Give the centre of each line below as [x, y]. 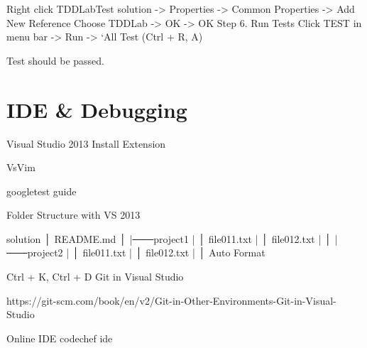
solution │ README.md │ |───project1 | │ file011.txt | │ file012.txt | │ [169, 238]
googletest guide [42, 191]
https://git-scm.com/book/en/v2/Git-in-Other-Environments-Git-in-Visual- [171, 300]
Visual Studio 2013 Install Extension [86, 143]
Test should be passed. [55, 60]
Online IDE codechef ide [60, 338]
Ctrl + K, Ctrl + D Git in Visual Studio [95, 277]
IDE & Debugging [97, 109]
